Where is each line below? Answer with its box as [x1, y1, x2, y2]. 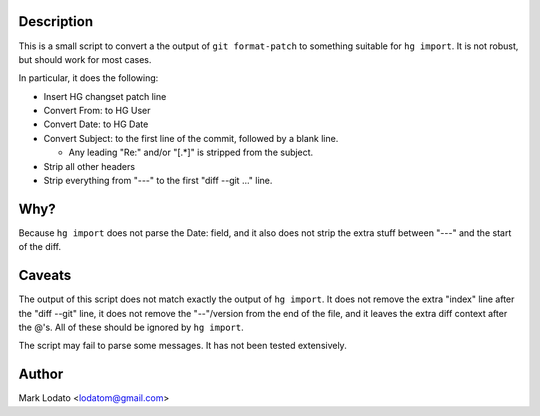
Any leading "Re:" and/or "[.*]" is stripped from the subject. [68, 146, 314, 159]
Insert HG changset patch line [43, 90, 167, 102]
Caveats [18, 267, 72, 284]
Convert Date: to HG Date [43, 118, 149, 130]
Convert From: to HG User [43, 105, 151, 117]
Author [18, 366, 64, 383]
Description [18, 13, 94, 30]
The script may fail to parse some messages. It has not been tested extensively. [18, 340, 347, 352]
